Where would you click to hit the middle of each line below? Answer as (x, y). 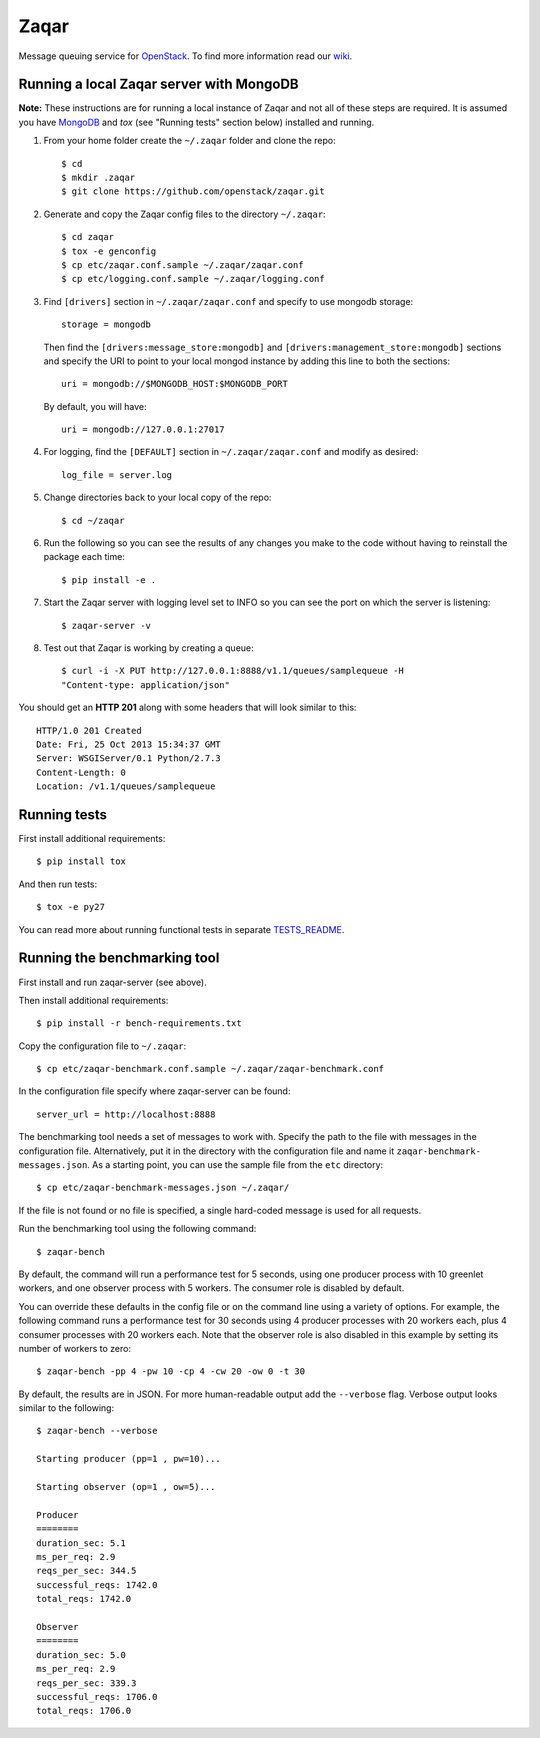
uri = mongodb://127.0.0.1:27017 (143, 429)
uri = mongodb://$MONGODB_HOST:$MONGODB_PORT (175, 384)
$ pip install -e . (109, 579)
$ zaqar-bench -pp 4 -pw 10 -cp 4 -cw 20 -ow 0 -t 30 (170, 1371)
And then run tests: (58, 884)
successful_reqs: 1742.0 (97, 1584)
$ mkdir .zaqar (98, 178)
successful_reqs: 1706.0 (97, 1696)
